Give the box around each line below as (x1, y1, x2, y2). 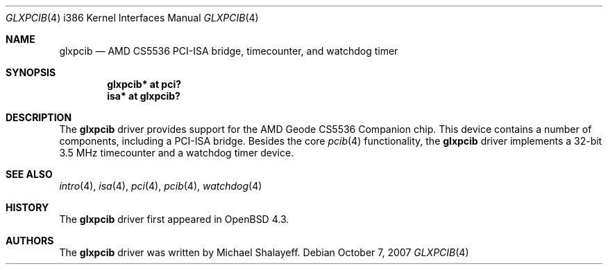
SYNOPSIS (6, 66, 56, 78)
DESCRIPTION (6, 111, 72, 123)
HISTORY (6, 201, 49, 213)
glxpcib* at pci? (107, 78, 182, 90)
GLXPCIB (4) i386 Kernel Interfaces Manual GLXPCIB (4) (6, 12, 259, 24)
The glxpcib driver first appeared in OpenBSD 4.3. (59, 213, 289, 225)
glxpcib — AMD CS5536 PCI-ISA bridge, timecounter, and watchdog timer (59, 45, 398, 57)
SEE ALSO (6, 168, 53, 180)
